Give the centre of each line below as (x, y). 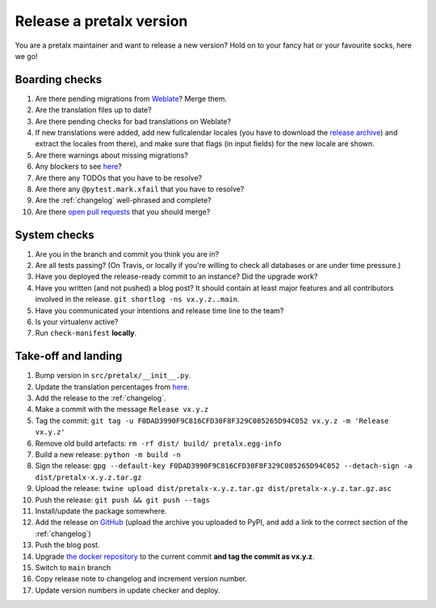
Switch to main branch (73, 567)
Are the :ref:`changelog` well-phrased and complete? (123, 200)
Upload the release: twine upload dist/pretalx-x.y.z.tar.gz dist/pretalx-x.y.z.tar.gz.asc (213, 488)
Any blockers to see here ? (79, 166)
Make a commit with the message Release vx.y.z (122, 409)
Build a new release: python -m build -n (108, 455)
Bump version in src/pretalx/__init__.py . (113, 375)
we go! (26, 56)
